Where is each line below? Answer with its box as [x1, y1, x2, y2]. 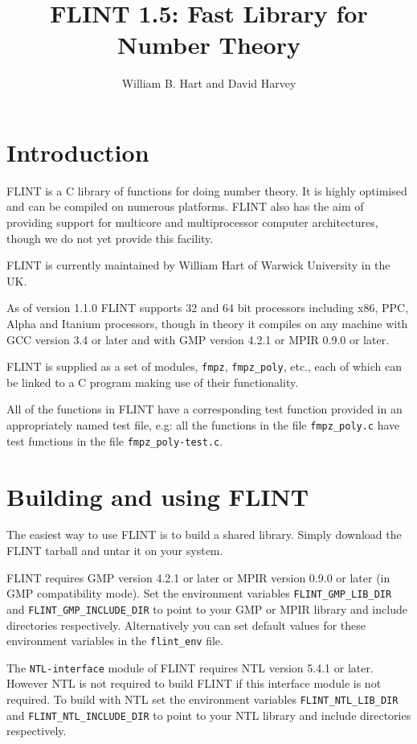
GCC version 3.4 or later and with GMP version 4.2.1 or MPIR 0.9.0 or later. [6, 331, 390, 347]
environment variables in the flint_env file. [6, 632, 223, 649]
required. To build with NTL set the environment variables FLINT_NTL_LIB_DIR [6, 691, 399, 708]
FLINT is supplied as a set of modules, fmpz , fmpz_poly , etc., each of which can [6, 358, 403, 375]
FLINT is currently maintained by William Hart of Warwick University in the [6, 257, 390, 273]
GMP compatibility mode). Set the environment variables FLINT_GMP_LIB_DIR [6, 585, 392, 602]
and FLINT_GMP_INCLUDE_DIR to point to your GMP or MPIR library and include [6, 600, 407, 617]
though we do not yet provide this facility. [6, 229, 214, 246]
